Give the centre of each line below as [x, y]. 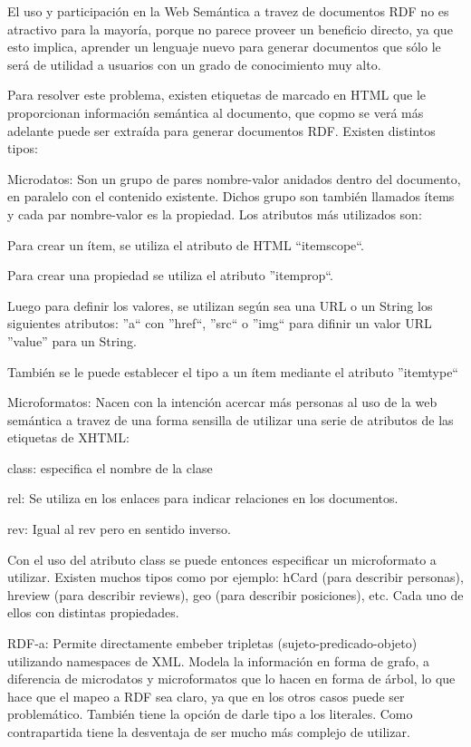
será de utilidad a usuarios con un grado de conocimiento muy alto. [194, 64]
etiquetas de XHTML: [68, 437]
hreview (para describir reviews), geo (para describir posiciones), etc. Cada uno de [235, 594]
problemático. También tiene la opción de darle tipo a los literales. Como [210, 714]
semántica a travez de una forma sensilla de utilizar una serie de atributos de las [231, 419]
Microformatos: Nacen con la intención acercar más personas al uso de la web [222, 402]
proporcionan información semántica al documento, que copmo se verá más [216, 112]
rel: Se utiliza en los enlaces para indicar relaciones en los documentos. [203, 498]
